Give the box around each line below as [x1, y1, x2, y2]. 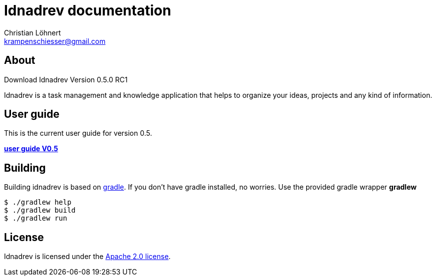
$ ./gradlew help [4, 198, 71, 207]
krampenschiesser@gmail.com [4, 36, 106, 45]
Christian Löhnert [4, 28, 61, 37]
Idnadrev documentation [4, 2, 171, 19]
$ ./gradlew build [4, 206, 76, 215]
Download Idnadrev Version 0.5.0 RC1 [4, 75, 128, 84]
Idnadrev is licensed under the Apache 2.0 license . [4, 252, 171, 261]
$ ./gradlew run [4, 214, 67, 223]
